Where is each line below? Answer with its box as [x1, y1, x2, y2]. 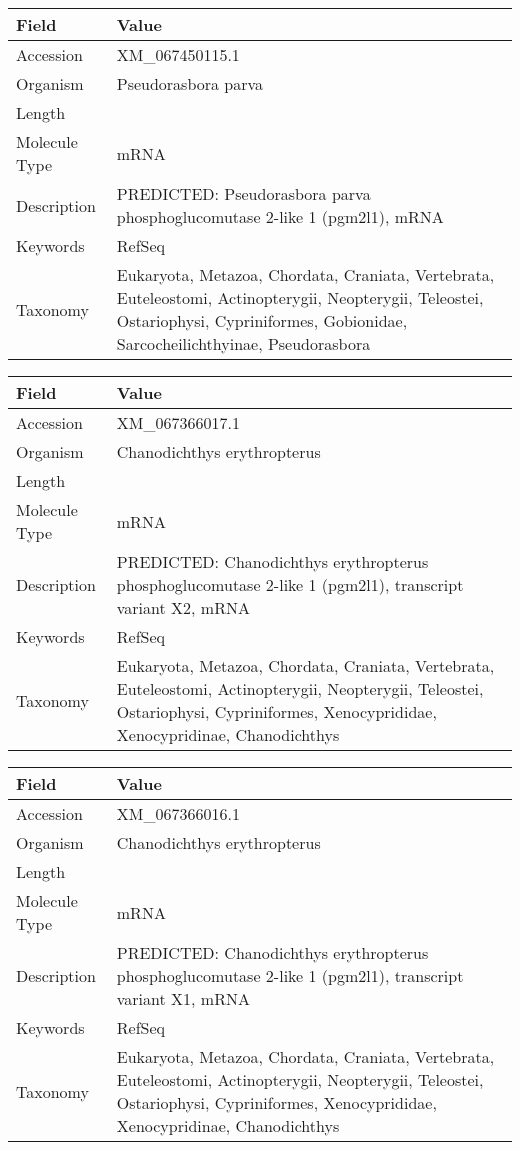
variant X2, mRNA [116, 596, 250, 619]
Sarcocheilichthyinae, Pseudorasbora [116, 332, 371, 355]
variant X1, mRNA [116, 987, 250, 1010]
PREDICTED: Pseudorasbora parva [116, 182, 371, 205]
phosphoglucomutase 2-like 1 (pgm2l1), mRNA [116, 205, 444, 228]
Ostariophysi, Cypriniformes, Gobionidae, [116, 309, 408, 332]
